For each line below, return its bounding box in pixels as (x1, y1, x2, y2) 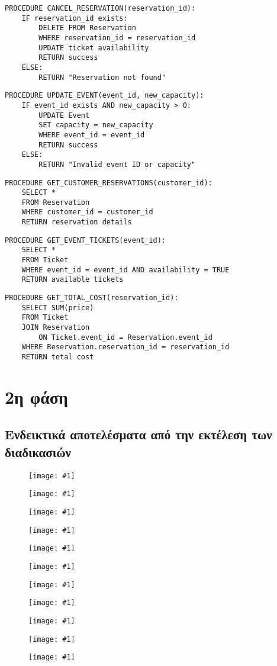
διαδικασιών (5, 442, 71, 461)
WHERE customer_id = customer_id (21, 208, 153, 217)
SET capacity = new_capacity (38, 121, 153, 130)
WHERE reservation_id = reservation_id (38, 33, 196, 42)
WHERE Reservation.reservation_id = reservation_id (21, 343, 230, 352)
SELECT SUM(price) (21, 303, 94, 312)
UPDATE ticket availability (38, 43, 149, 52)
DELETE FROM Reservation (38, 24, 136, 33)
